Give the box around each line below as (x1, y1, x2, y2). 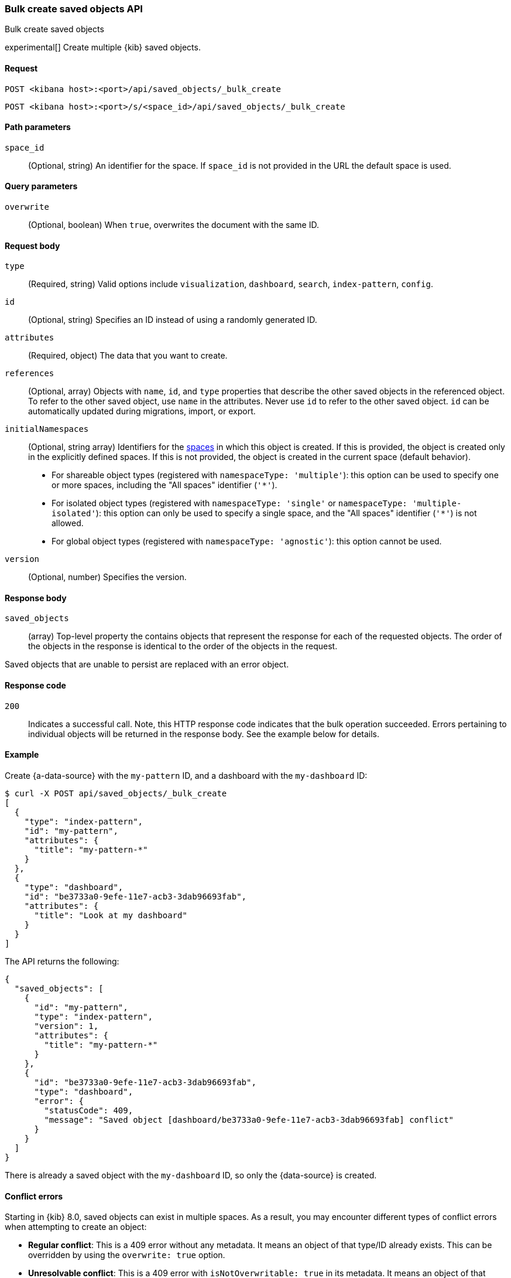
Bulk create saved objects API (5, 3, 143, 15)
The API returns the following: (5, 956, 119, 966)
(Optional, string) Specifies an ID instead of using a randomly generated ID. (28, 315, 317, 325)
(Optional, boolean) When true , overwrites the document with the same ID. (28, 220, 319, 230)
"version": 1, (34, 1021, 99, 1031)
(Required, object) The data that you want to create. (28, 350, 228, 361)
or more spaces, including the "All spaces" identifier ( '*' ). (52, 480, 277, 490)
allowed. (52, 518, 84, 529)
